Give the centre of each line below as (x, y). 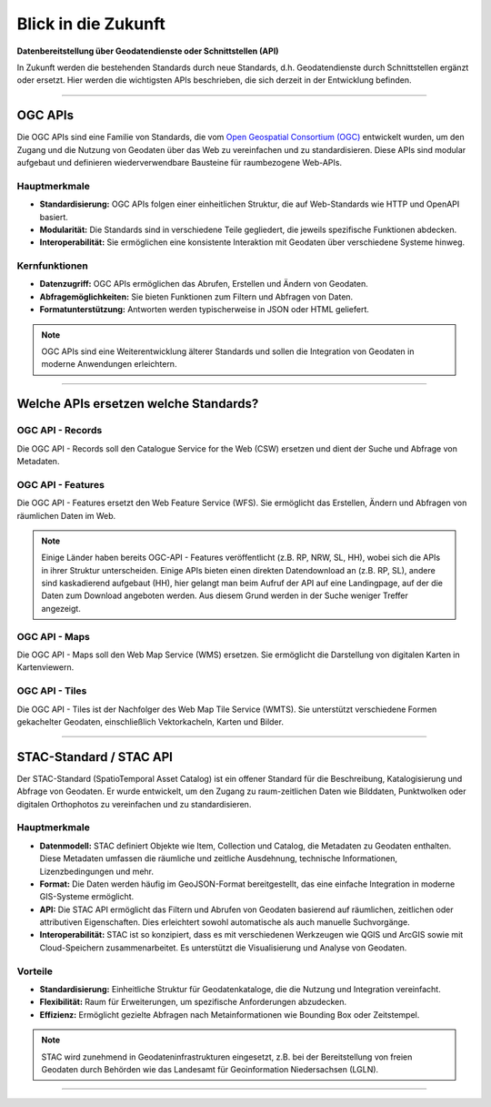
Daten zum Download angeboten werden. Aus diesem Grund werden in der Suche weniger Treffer (225, 595)
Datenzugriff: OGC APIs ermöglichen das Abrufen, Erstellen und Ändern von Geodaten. (204, 284)
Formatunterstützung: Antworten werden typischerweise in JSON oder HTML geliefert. (205, 310)
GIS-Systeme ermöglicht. (87, 897)
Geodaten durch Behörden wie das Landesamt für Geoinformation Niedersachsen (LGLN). (210, 1069)
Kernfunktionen (52, 266)
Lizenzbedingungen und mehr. (97, 871)
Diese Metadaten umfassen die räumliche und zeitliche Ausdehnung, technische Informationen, (218, 858)
